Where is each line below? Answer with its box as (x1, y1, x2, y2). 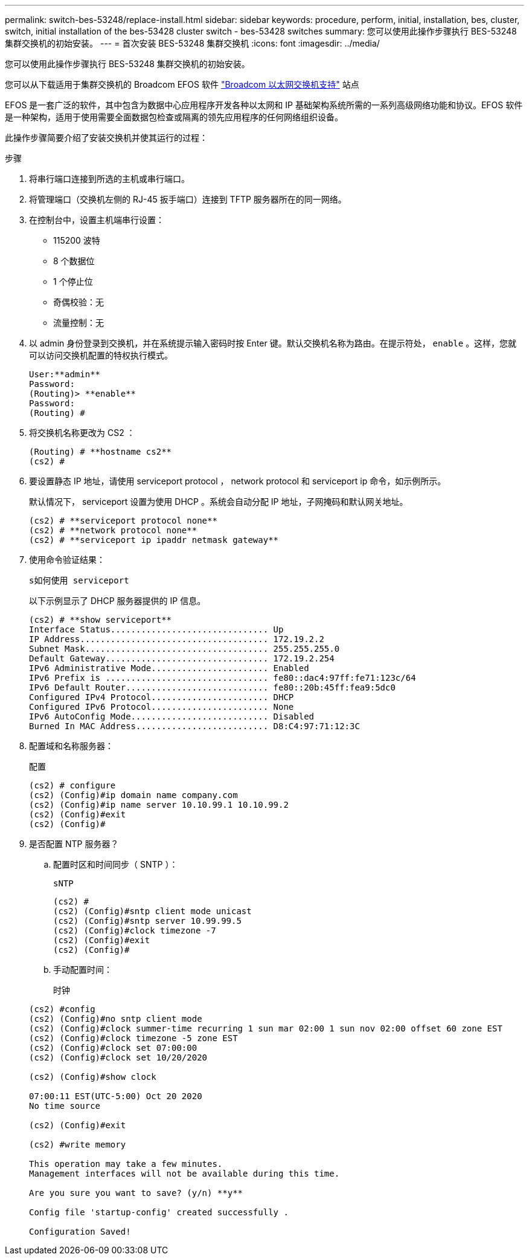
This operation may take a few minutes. (29, 1159, 223, 1169)
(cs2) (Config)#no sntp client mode (29, 1014, 202, 1024)
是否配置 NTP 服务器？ (29, 839, 119, 849)
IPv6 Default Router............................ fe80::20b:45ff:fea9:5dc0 (29, 683, 396, 692)
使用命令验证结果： (29, 554, 105, 565)
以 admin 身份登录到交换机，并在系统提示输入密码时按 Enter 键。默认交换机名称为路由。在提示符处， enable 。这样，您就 (29, 338, 517, 348)
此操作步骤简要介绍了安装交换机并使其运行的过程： (5, 132, 208, 143)
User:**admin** (29, 369, 101, 379)
